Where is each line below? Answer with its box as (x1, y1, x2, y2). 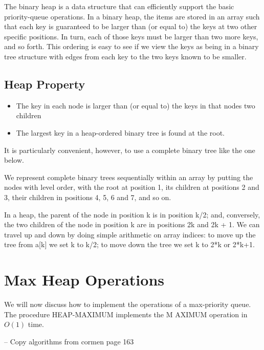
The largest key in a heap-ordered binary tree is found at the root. (16, 127, 225, 138)
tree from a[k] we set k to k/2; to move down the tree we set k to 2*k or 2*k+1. (4, 239, 255, 250)
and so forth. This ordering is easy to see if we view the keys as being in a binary (4, 41, 259, 52)
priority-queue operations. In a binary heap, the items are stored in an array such (4, 11, 260, 21)
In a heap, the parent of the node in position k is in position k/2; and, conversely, (4, 209, 260, 220)
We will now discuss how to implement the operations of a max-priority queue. (4, 299, 251, 310)
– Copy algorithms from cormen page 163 (4, 336, 134, 346)
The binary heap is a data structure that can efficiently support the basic (4, 1, 234, 11)
